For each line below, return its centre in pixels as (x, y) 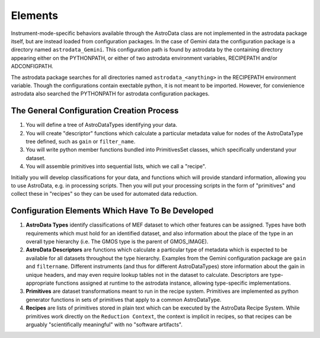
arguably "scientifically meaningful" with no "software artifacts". (104, 324)
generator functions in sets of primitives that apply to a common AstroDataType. (124, 299)
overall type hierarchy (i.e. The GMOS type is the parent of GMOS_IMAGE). (117, 241)
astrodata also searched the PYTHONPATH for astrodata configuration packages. (110, 94)
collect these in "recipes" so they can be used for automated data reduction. (104, 194)
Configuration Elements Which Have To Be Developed (112, 211)
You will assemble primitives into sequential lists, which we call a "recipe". (116, 167)
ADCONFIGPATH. (32, 66)
